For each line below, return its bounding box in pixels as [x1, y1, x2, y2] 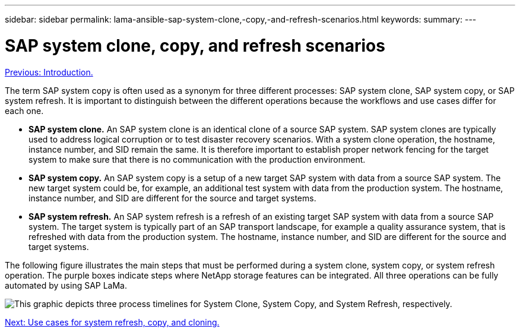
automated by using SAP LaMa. [5, 280, 128, 290]
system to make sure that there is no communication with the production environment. [28, 154, 366, 165]
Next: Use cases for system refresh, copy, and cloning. [5, 317, 220, 327]
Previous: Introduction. [5, 67, 93, 77]
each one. [5, 105, 44, 116]
